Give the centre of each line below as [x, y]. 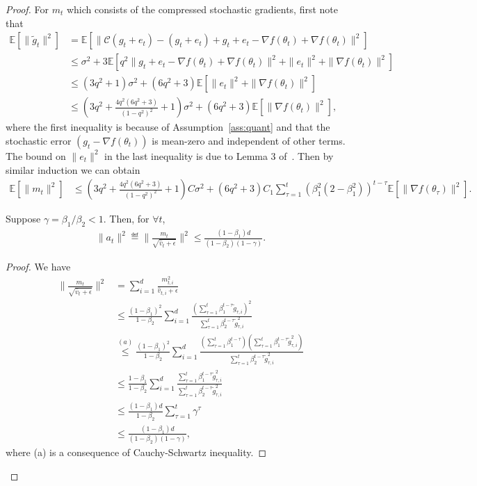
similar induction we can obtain [73, 169]
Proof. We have [38, 266]
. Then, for [126, 219]
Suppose [23, 219]
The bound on [36, 155]
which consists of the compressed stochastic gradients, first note [202, 9]
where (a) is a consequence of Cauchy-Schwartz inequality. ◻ [136, 452]
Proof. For [27, 9]
